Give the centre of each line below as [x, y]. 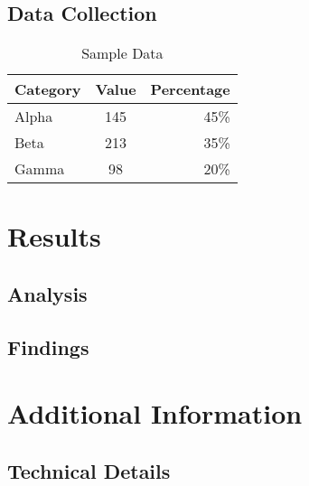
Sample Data [122, 53]
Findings [48, 346]
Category [48, 89]
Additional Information [155, 413]
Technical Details [89, 470]
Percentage [190, 89]
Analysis [47, 293]
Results [54, 236]
